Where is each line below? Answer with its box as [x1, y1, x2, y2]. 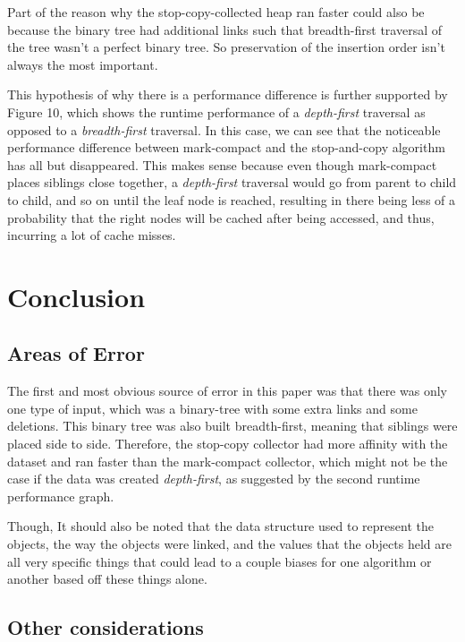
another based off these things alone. [7, 569, 207, 588]
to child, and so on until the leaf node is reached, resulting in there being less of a [7, 190, 456, 209]
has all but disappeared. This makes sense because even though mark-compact [7, 155, 437, 174]
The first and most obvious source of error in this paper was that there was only [7, 381, 447, 400]
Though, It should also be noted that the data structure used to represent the [7, 517, 434, 535]
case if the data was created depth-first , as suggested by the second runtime [7, 469, 420, 488]
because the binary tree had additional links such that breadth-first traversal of [7, 20, 442, 39]
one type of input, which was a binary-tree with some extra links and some [7, 398, 418, 417]
